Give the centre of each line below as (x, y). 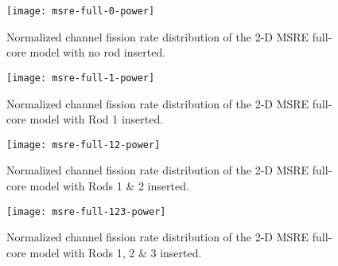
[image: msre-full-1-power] (81, 78)
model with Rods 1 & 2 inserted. (109, 185)
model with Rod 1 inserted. (97, 119)
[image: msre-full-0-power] (81, 11)
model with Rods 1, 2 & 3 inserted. (116, 252)
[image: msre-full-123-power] (86, 211)
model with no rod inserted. (98, 52)
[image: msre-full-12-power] (84, 145)
